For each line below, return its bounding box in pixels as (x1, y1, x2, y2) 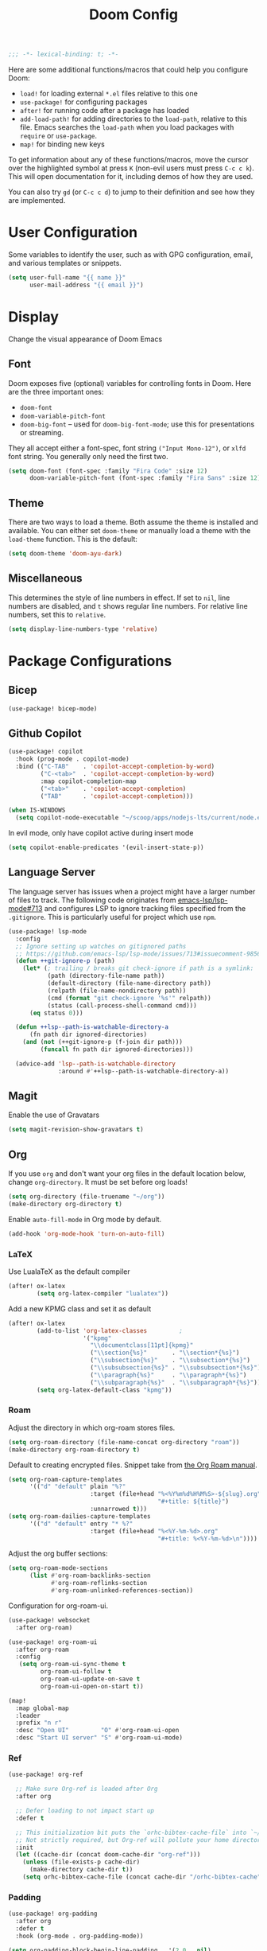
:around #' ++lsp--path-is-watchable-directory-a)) (58, 1067, 229, 1075)
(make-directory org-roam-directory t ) (8, 1446, 141, 1454)
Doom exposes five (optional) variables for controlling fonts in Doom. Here (8, 378, 252, 387)
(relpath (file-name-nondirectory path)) (47, 987, 187, 995)
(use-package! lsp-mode (8, 927, 87, 936)
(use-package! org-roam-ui (8, 1638, 98, 1646)
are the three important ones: (8, 387, 104, 396)
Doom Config (88, 6, 179, 24)
